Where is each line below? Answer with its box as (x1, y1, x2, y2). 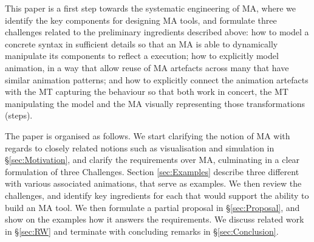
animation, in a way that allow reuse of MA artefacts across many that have (5, 61, 289, 74)
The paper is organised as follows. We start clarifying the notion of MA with (5, 129, 290, 142)
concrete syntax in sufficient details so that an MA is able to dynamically (5, 37, 278, 50)
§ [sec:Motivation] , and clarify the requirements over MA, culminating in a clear (5, 153, 300, 166)
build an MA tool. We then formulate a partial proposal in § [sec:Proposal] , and (5, 201, 300, 213)
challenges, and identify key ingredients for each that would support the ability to (5, 188, 309, 201)
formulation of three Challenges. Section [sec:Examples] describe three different (5, 165, 299, 178)
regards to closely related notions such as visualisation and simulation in (5, 141, 275, 154)
